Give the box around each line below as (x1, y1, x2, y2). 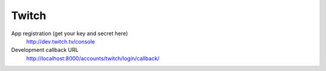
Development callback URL (11, 47, 78, 54)
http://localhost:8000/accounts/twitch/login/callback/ (26, 54, 160, 62)
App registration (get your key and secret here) (11, 30, 128, 37)
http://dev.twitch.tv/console (26, 38, 95, 45)
